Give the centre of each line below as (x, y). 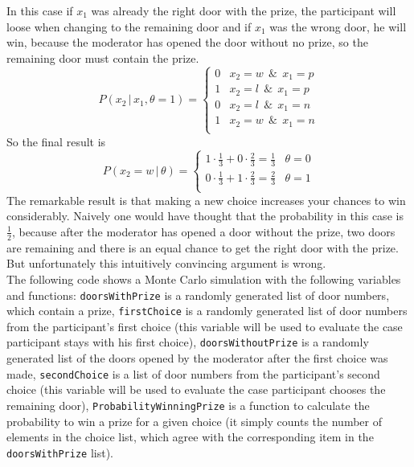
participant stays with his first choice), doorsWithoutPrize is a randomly (188, 342)
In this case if (40, 10)
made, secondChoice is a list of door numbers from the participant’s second (193, 373)
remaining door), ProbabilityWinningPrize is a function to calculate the (188, 405)
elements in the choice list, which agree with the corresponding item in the (190, 437)
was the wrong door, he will (338, 26)
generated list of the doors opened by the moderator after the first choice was (197, 358)
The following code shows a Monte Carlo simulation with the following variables (204, 279)
